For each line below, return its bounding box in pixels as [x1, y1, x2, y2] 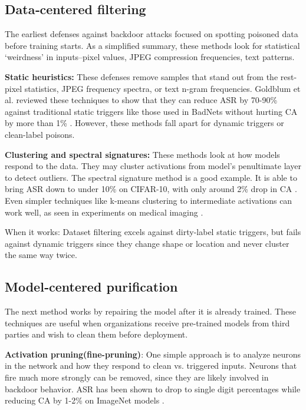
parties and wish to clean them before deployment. [5, 328, 188, 340]
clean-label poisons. [5, 128, 75, 140]
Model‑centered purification [5, 277, 178, 296]
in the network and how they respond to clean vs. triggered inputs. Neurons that [5, 359, 297, 372]
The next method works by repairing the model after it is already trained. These [5, 305, 296, 318]
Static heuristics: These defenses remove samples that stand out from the [5, 70, 278, 82]
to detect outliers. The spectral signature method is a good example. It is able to [5, 171, 297, 183]
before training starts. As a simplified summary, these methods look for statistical [5, 39, 300, 51]
